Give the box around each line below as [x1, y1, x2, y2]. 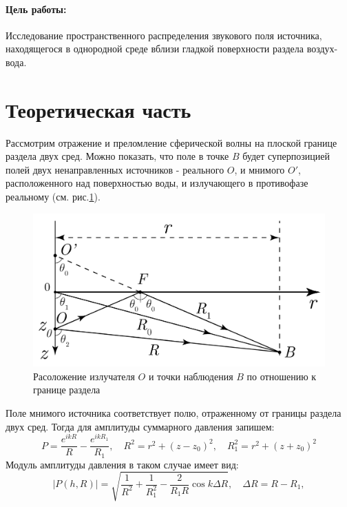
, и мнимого [234, 162, 285, 176]
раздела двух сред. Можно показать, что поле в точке [6, 149, 229, 163]
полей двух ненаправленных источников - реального [6, 162, 224, 176]
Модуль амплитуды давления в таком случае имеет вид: [6, 457, 239, 471]
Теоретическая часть [6, 95, 191, 123]
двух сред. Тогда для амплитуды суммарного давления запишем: [6, 419, 275, 433]
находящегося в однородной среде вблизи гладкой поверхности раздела [6, 41, 304, 56]
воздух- [306, 41, 338, 56]
